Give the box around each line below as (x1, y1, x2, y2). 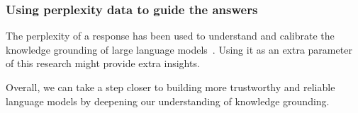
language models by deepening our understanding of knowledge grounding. (6, 93, 330, 108)
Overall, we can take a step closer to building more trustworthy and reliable (6, 80, 335, 94)
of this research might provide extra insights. (6, 56, 200, 71)
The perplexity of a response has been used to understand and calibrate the (6, 28, 335, 43)
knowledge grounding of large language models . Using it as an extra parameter (6, 42, 352, 56)
